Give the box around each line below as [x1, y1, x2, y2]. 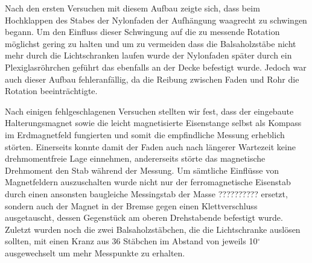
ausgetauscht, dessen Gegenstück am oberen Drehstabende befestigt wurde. [5, 211, 283, 224]
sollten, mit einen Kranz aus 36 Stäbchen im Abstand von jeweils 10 [5, 235, 258, 247]
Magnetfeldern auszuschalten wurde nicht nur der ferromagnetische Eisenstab [5, 176, 291, 188]
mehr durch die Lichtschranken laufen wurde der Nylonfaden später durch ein [5, 49, 292, 62]
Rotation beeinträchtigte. [5, 84, 98, 97]
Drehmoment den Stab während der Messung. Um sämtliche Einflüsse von [5, 163, 279, 176]
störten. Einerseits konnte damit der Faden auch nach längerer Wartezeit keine [5, 140, 296, 153]
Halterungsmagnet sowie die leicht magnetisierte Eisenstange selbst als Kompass [5, 116, 302, 129]
